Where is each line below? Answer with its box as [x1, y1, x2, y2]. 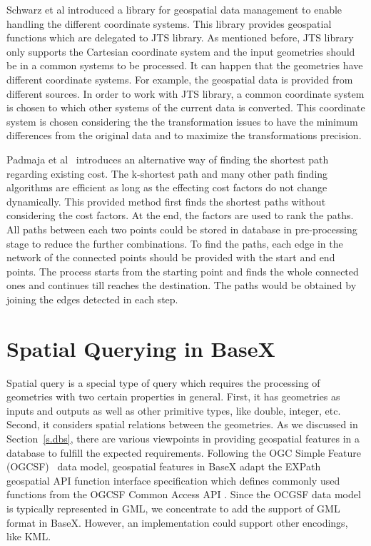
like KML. [6, 529, 51, 544]
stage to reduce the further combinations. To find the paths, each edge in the [6, 236, 343, 251]
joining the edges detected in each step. [6, 291, 178, 306]
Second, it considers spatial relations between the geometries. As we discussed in [6, 417, 358, 432]
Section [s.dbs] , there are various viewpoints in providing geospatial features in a [6, 430, 360, 445]
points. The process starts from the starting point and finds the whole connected [6, 263, 359, 278]
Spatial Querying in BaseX [6, 333, 275, 363]
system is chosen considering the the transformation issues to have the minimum [6, 113, 358, 128]
